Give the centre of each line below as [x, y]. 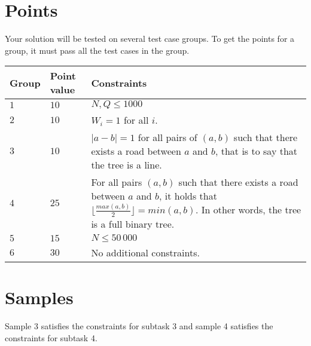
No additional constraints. [145, 252]
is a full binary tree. [133, 223]
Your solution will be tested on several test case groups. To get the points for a [150, 39]
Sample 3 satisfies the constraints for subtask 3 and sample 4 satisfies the [139, 325]
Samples [39, 297]
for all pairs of [167, 137]
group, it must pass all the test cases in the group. [97, 50]
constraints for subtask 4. [51, 337]
